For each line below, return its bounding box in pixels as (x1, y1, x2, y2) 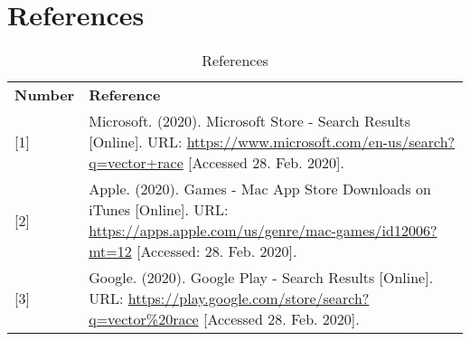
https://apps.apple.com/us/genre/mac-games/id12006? (89, 220, 437, 242)
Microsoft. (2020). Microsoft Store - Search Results (89, 110, 411, 132)
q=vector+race (89, 152, 183, 174)
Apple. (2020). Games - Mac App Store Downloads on (89, 178, 431, 200)
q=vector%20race (89, 308, 199, 330)
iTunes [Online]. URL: (89, 199, 229, 221)
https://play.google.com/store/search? (127, 288, 370, 309)
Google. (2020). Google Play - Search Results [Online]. (89, 267, 434, 289)
